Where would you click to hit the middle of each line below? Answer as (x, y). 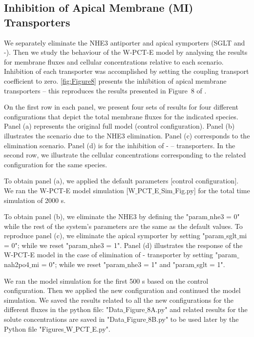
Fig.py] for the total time (212, 190)
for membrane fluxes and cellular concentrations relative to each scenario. (114, 61)
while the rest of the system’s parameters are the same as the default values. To (123, 226)
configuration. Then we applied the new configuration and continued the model (122, 290)
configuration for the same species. (56, 164)
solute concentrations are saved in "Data (64, 319)
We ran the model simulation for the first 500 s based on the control (106, 281)
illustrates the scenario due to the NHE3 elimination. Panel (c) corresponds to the (127, 135)
